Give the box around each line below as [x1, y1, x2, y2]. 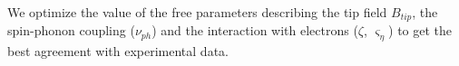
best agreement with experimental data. [7, 42, 229, 61]
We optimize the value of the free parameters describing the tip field [7, 3, 387, 21]
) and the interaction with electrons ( [151, 21, 358, 40]
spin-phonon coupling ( [7, 21, 135, 40]
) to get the [388, 21, 453, 40]
